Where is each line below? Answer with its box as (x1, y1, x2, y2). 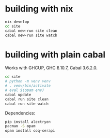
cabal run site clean (5, 97, 49, 102)
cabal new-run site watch (5, 33, 57, 38)
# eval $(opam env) (5, 88, 45, 93)
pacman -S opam (5, 124, 36, 129)
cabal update (5, 92, 31, 97)
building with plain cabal (5, 49, 106, 60)
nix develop (5, 19, 29, 24)
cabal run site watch (5, 101, 49, 106)
